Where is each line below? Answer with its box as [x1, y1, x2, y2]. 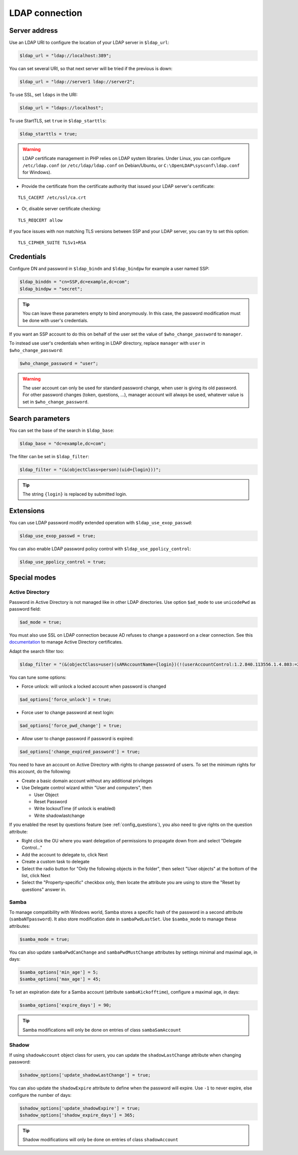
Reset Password [34, 799, 67, 805]
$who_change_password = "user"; [19, 360, 99, 366]
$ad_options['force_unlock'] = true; [19, 697, 112, 703]
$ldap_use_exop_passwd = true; [19, 533, 96, 539]
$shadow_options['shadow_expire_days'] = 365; [19, 1112, 135, 1118]
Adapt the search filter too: [9, 648, 65, 654]
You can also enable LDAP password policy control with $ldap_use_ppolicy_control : [9, 546, 191, 552]
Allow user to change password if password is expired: [21, 736, 134, 742]
